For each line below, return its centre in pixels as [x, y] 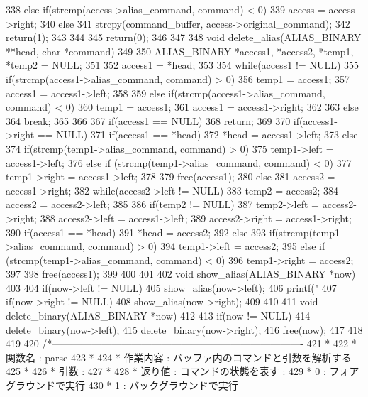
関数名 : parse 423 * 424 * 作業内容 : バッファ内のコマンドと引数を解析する [179, 357]
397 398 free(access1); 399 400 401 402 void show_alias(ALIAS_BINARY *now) [181, 274]
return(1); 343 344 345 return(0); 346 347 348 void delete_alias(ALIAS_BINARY [184, 37]
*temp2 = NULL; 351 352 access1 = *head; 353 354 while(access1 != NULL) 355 [183, 65]
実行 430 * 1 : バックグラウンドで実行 [151, 385]
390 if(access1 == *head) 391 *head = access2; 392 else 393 [136, 232]
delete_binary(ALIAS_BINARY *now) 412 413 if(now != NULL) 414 [158, 316]
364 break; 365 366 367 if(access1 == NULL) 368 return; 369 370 [148, 120]
